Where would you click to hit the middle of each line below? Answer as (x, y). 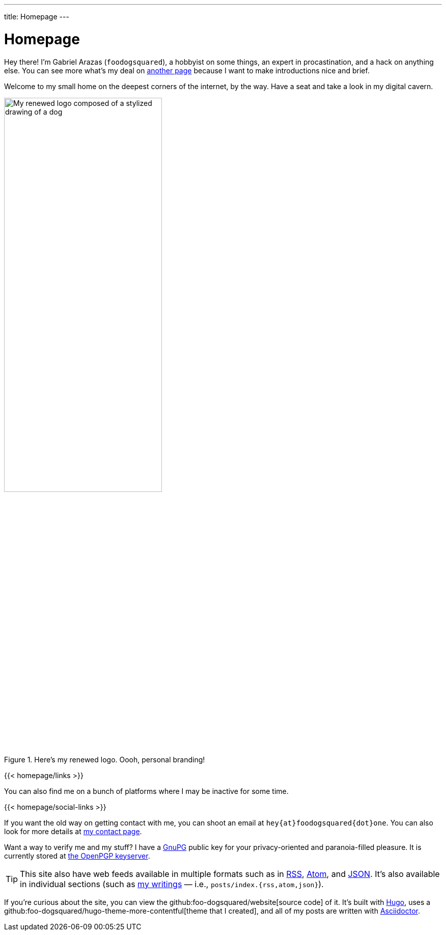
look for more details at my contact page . (73, 831)
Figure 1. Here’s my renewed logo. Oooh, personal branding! (105, 759)
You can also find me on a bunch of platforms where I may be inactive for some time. (146, 791)
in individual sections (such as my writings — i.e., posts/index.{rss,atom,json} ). (172, 884)
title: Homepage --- (37, 17)
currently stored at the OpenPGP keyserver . (77, 856)
